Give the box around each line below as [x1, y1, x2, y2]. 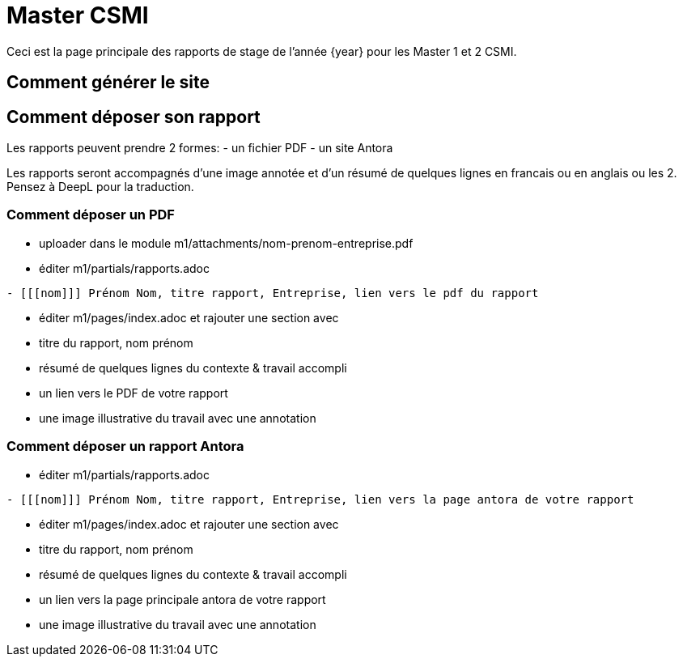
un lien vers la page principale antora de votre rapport [39, 592, 326, 606]
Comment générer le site [6, 72, 210, 93]
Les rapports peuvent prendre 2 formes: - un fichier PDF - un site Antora [6, 141, 393, 155]
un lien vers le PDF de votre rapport [39, 385, 228, 400]
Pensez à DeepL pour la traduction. [6, 180, 194, 194]
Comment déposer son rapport [6, 106, 261, 127]
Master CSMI [6, 2, 149, 29]
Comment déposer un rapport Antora [6, 438, 244, 455]
